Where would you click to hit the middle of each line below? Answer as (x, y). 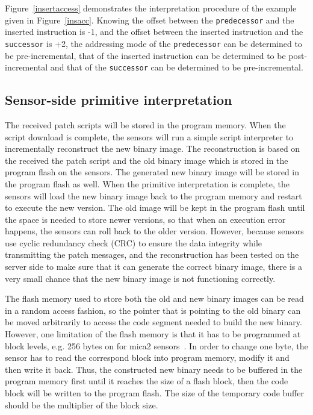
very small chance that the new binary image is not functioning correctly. (140, 278)
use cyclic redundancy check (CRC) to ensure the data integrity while (134, 242)
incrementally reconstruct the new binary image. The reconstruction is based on (153, 148)
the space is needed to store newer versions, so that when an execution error (145, 219)
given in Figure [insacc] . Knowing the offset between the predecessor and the (150, 20)
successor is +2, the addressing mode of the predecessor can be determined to (153, 43)
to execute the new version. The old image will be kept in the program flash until (155, 207)
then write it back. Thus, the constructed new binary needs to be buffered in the (154, 369)
